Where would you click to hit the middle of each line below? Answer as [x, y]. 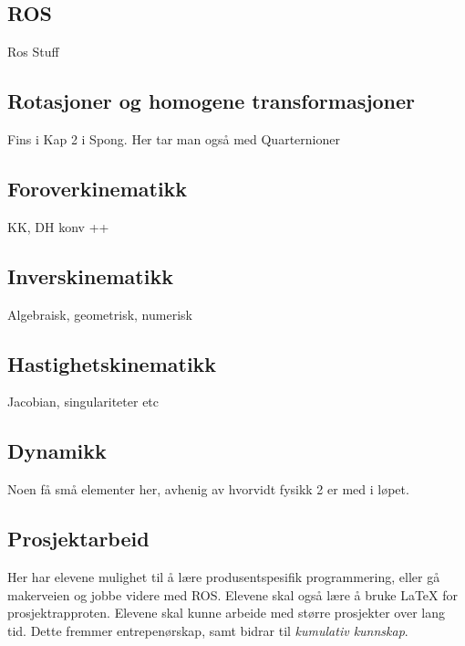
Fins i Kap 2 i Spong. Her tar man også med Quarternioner [174, 139]
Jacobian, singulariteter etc [83, 402]
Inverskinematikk [90, 275]
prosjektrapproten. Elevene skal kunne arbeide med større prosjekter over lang [226, 613]
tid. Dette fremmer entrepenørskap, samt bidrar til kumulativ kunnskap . [208, 630]
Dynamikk [57, 451]
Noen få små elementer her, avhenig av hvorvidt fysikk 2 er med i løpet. [208, 489]
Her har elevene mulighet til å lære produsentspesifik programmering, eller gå [224, 576]
